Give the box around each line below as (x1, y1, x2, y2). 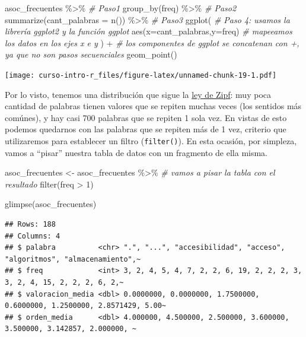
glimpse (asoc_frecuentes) (5, 198, 97, 210)
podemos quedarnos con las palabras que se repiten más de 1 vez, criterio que (5, 123, 286, 135)
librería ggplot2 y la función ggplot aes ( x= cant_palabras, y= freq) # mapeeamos (5, 25, 292, 37)
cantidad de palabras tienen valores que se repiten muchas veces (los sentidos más (5, 100, 302, 112)
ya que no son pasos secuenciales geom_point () (5, 48, 177, 61)
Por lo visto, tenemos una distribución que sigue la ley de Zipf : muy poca (5, 88, 271, 100)
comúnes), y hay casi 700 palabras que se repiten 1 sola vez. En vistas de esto (5, 111, 287, 123)
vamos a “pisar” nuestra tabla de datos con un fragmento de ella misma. (5, 146, 268, 158)
